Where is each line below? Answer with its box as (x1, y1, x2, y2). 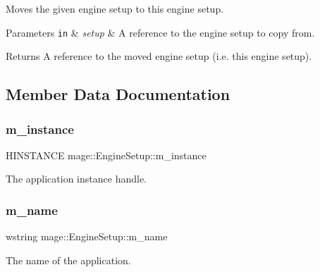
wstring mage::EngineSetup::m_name (6, 229, 168, 244)
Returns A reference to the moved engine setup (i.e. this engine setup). (6, 49, 312, 63)
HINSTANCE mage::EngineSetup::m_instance (6, 147, 207, 162)
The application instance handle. (6, 171, 147, 186)
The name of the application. (6, 252, 131, 267)
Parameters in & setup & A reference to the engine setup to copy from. (6, 25, 315, 39)
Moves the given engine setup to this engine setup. (6, 1, 224, 16)
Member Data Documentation (6, 83, 230, 105)
